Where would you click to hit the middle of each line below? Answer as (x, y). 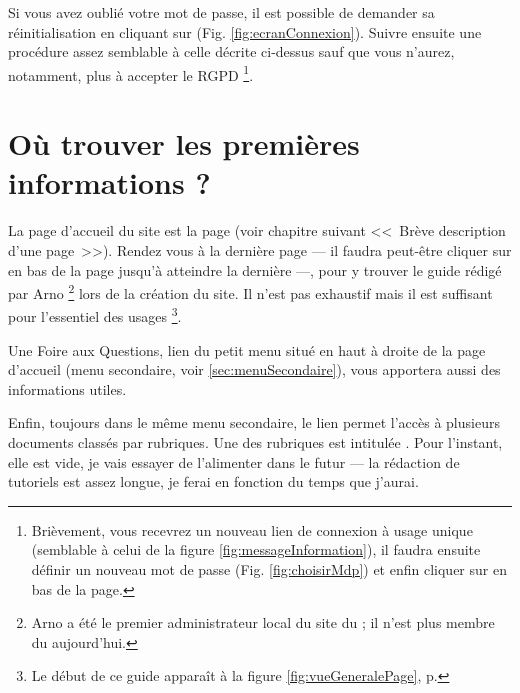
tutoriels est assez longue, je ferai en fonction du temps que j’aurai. (213, 481)
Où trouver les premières (184, 143)
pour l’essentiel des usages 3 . (95, 315)
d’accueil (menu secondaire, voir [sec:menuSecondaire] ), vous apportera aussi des (254, 369)
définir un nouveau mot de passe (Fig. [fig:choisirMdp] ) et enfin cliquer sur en (269, 568)
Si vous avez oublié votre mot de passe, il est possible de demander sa (221, 12)
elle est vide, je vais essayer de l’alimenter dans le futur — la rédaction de (234, 461)
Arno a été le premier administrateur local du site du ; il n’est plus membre (263, 622)
